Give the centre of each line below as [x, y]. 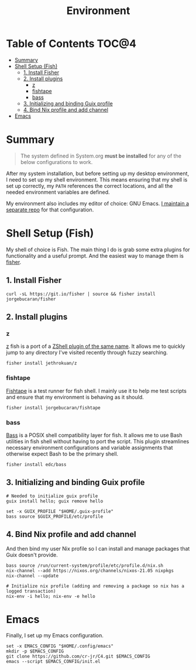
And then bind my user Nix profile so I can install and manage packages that [98, 548]
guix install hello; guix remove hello [55, 501]
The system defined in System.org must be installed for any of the [101, 156]
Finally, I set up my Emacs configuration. [55, 635]
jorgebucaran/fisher [31, 299]
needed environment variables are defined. [58, 192]
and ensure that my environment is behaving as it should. [75, 397]
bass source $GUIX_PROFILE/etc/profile [55, 517]
